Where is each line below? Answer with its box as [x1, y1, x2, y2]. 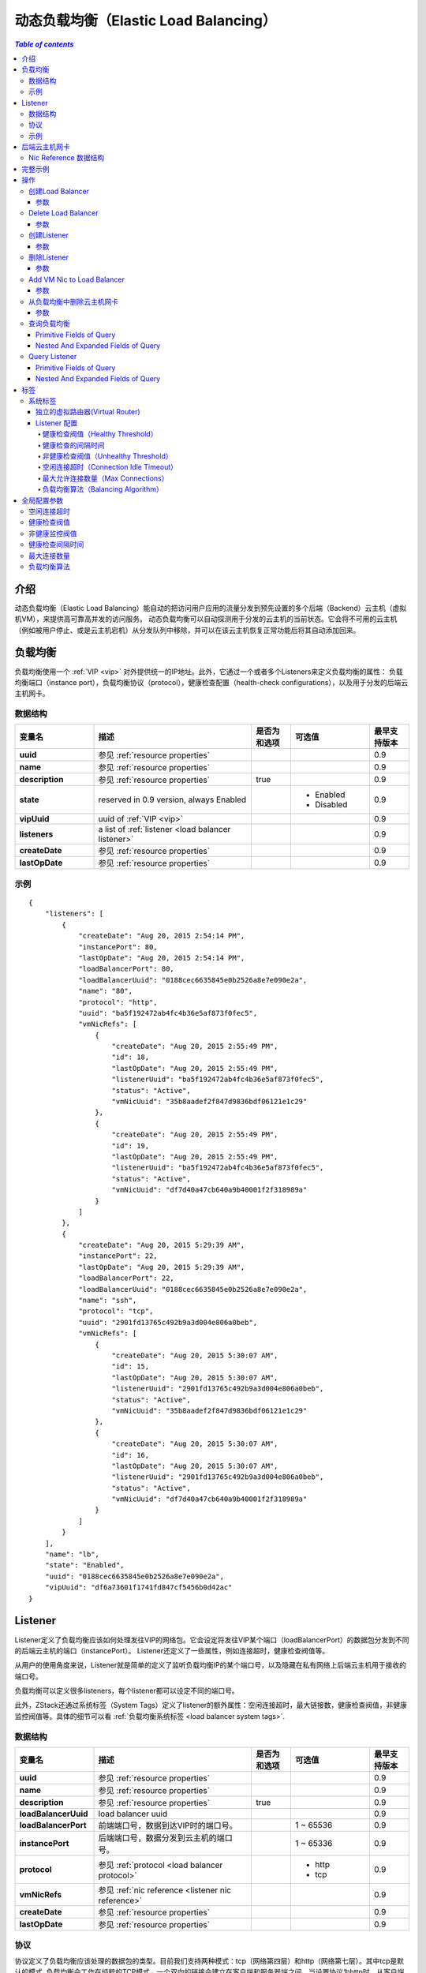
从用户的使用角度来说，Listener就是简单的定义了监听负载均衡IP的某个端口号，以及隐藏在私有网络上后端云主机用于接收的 [14, 1660, 406, 1670]
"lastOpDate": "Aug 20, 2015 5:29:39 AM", [78, 1263, 245, 1271]
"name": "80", [78, 986, 133, 996]
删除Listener [28, 253, 69, 262]
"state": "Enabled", [44, 1561, 125, 1570]
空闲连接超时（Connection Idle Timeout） [42, 462, 177, 472]
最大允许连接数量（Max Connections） [42, 474, 169, 483]
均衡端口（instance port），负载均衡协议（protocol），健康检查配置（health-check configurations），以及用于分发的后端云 [14, 677, 409, 687]
